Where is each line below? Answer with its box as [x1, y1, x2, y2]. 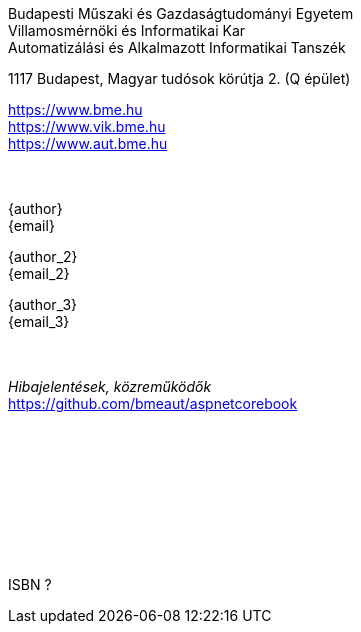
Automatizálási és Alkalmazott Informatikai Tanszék [8, 39, 346, 57]
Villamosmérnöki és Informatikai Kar [8, 22, 246, 40]
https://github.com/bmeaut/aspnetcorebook [8, 395, 298, 413]
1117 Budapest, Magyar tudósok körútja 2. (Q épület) [8, 70, 351, 88]
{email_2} [8, 265, 70, 283]
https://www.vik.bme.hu [8, 118, 166, 136]
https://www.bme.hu [8, 101, 143, 119]
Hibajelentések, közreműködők [8, 378, 212, 396]
